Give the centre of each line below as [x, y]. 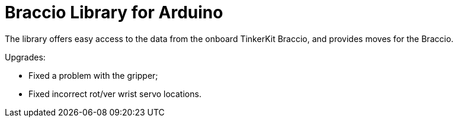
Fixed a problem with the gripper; [93, 75]
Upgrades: [25, 57]
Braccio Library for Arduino [114, 12]
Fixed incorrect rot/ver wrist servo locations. [115, 94]
